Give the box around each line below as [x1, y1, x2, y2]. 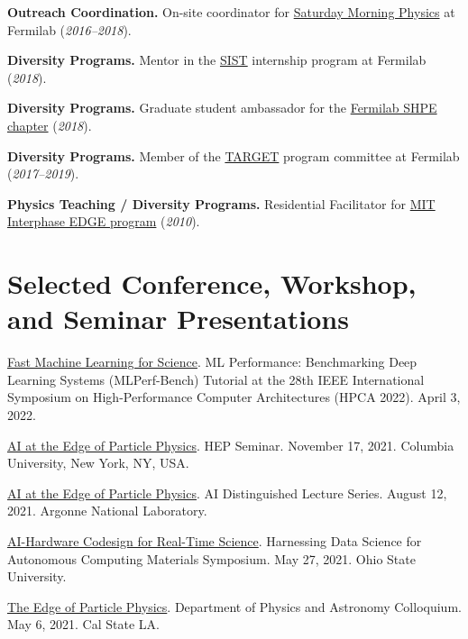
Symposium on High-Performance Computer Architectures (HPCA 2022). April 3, [7, 388, 461, 406]
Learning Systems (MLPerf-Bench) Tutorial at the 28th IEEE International [7, 370, 425, 388]
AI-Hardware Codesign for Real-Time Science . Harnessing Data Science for [7, 532, 422, 550]
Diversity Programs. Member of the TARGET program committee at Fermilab [7, 146, 460, 165]
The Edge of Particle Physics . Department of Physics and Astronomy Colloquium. [7, 597, 462, 616]
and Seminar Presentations [7, 300, 349, 337]
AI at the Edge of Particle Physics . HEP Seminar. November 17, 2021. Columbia [7, 435, 454, 454]
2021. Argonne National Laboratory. [7, 501, 207, 520]
